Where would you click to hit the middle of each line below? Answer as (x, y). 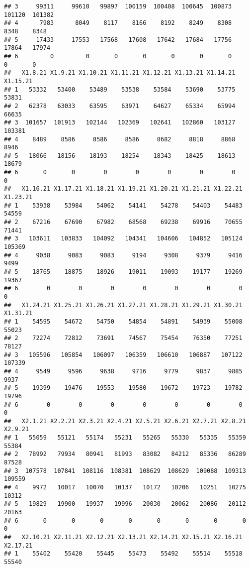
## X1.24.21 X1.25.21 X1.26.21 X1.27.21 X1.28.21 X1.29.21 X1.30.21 (123, 305)
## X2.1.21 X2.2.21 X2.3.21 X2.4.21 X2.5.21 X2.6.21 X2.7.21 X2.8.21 (125, 421)
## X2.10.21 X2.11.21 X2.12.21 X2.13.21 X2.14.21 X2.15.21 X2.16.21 (123, 537)
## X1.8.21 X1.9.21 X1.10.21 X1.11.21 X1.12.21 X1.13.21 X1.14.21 (120, 73)
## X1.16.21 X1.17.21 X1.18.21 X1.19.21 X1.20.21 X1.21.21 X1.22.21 (123, 189)
